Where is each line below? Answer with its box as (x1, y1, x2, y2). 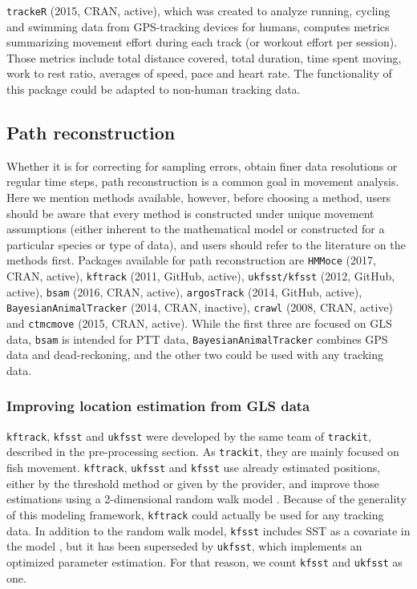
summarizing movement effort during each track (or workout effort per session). (6, 34, 398, 50)
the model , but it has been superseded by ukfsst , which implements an (6, 538, 362, 555)
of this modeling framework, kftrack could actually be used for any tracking (6, 506, 384, 522)
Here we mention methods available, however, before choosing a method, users (6, 189, 391, 206)
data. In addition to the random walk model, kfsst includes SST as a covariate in (6, 522, 411, 539)
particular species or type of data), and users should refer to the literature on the (6, 236, 406, 252)
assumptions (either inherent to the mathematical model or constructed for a (6, 220, 385, 237)
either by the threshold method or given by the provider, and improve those (6, 474, 379, 491)
